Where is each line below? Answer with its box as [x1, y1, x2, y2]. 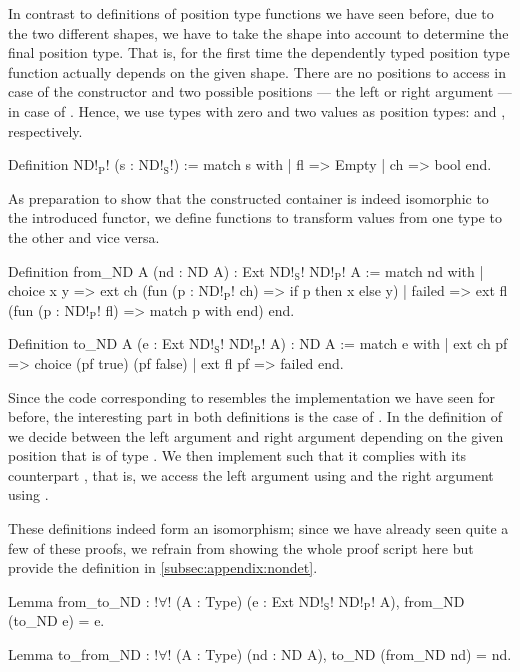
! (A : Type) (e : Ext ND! [167, 590, 324, 611]
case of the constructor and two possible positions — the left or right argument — [8, 81, 512, 102]
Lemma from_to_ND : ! [8, 590, 159, 611]
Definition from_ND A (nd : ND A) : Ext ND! [8, 260, 295, 281]
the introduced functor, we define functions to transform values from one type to [8, 207, 502, 228]
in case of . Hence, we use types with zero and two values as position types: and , [8, 100, 506, 121]
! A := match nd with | [341, 260, 484, 281]
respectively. [8, 120, 83, 141]
